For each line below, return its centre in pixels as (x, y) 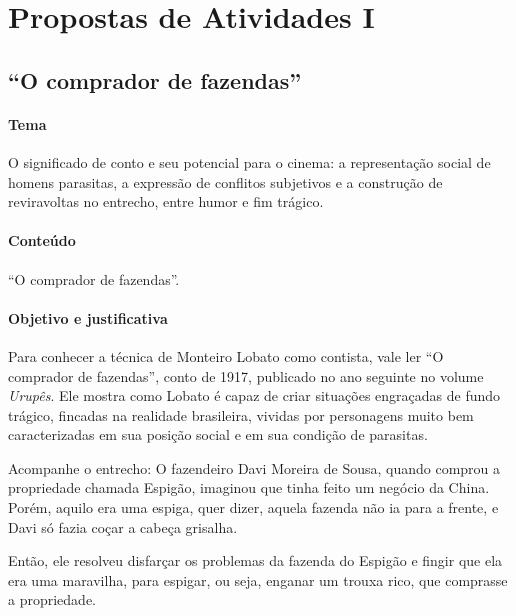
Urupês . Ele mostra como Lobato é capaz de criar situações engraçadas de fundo (254, 395)
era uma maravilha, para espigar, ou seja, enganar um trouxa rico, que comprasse (258, 579)
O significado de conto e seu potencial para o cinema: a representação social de (249, 161)
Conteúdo (42, 240)
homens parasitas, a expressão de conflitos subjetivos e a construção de (225, 181)
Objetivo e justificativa (88, 317)
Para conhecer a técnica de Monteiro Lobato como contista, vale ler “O (226, 355)
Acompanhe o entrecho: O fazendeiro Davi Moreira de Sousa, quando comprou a (254, 467)
